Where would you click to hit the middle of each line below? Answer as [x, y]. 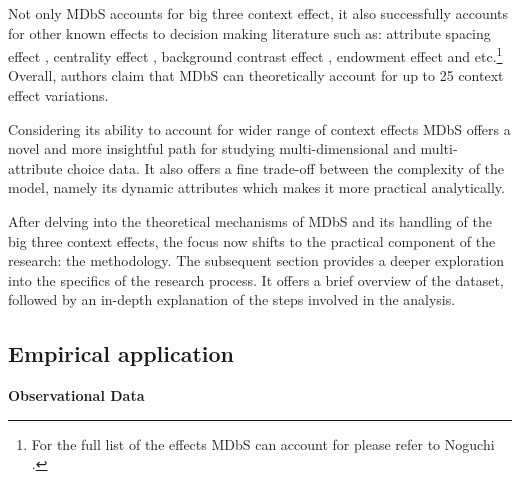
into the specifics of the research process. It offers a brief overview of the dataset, [256, 279]
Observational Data [76, 395]
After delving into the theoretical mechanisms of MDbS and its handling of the [250, 221]
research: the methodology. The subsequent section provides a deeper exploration [256, 260]
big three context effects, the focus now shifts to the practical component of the [252, 240]
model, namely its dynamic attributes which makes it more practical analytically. [256, 187]
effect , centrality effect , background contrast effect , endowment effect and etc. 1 [255, 54]
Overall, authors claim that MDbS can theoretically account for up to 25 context [256, 75]
